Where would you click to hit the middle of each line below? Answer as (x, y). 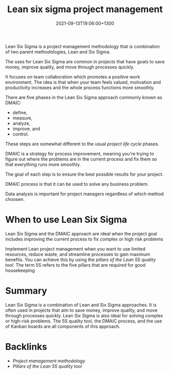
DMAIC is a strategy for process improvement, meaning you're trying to (80, 153)
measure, (23, 118)
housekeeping (20, 270)
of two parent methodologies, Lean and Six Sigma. (58, 52)
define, (20, 112)
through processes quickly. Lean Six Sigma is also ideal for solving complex (84, 315)
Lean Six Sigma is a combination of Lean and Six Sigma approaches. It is (81, 305)
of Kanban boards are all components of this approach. (63, 326)
